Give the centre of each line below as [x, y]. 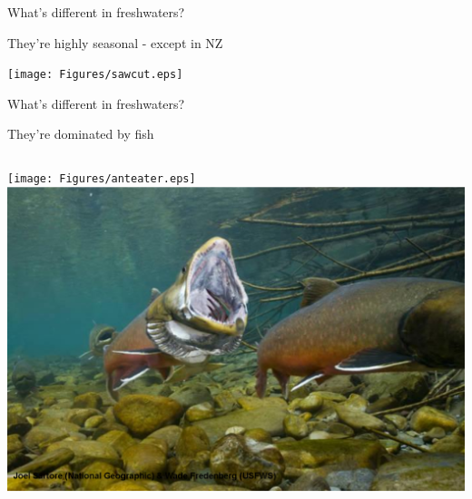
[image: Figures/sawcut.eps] [95, 75]
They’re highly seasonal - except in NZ [115, 42]
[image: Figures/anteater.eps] [102, 179]
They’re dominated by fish [81, 134]
